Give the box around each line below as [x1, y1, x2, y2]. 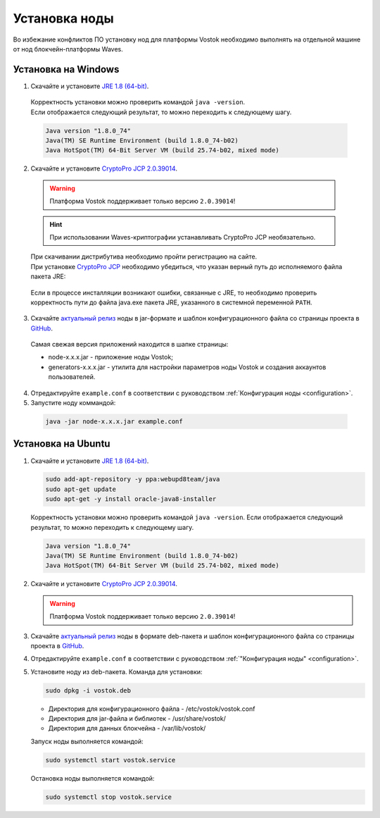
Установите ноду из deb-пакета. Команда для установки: [30, 667, 203, 676]
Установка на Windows [13, 63, 120, 75]
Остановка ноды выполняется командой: [30, 774, 155, 782]
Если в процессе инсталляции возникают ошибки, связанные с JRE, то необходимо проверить [30, 288, 317, 297]
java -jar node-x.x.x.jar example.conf [45, 418, 183, 426]
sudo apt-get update [45, 485, 116, 493]
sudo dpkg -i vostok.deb [45, 686, 132, 694]
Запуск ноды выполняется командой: [30, 737, 144, 745]
